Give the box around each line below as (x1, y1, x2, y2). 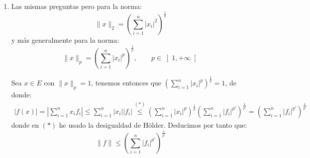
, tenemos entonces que (91, 78, 162, 88)
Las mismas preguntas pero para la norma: (11, 1, 142, 11)
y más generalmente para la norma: (11, 34, 119, 45)
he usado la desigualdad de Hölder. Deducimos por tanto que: (59, 119, 247, 130)
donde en (11, 119, 39, 130)
